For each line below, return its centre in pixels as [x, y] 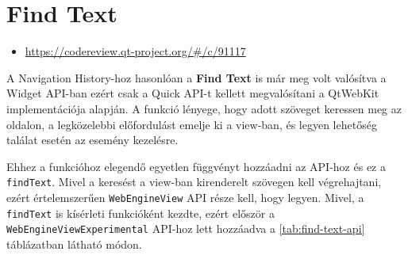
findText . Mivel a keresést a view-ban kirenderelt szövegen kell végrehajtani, [194, 182]
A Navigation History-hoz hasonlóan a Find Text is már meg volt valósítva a [196, 77]
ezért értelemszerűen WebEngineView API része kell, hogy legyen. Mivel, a [185, 197]
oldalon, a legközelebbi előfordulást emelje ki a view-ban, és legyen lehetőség [192, 124]
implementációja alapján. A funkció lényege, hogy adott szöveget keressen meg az [204, 108]
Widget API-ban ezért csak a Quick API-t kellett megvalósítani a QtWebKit [193, 93]
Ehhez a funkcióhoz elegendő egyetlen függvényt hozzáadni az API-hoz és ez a [196, 166]
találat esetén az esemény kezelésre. [92, 140]
